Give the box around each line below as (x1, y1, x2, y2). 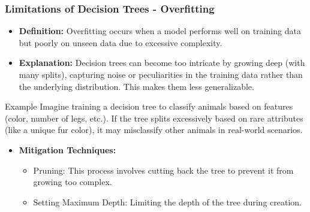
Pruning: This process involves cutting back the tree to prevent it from (33, 163, 294, 176)
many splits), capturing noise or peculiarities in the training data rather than (19, 68, 303, 80)
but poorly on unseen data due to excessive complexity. (19, 36, 222, 49)
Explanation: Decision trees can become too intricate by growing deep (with (19, 56, 305, 69)
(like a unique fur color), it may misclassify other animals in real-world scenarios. (5, 123, 303, 136)
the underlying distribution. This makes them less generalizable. (19, 80, 254, 92)
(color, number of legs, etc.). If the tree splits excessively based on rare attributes (5, 111, 303, 124)
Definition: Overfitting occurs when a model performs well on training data (19, 25, 301, 37)
